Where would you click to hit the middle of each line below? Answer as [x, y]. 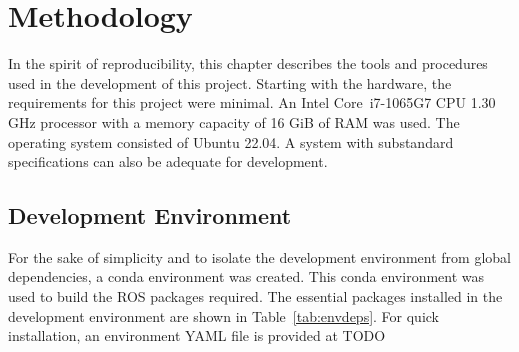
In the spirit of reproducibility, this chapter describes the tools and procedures [248, 63]
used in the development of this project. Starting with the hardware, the [230, 82]
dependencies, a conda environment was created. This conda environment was [246, 276]
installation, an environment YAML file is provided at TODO [197, 335]
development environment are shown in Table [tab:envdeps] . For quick [224, 315]
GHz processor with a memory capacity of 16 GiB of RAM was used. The [234, 121]
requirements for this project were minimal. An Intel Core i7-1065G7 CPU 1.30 [252, 102]
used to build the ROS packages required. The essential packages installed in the [255, 296]
